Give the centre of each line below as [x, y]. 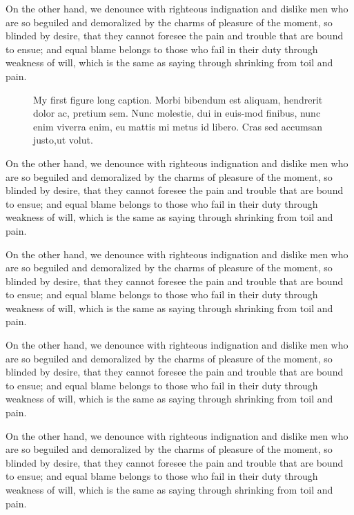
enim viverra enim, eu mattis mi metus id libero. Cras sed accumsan [178, 126]
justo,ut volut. [63, 140]
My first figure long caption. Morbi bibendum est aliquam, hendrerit [178, 99]
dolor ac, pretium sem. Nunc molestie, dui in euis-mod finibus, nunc [177, 113]
